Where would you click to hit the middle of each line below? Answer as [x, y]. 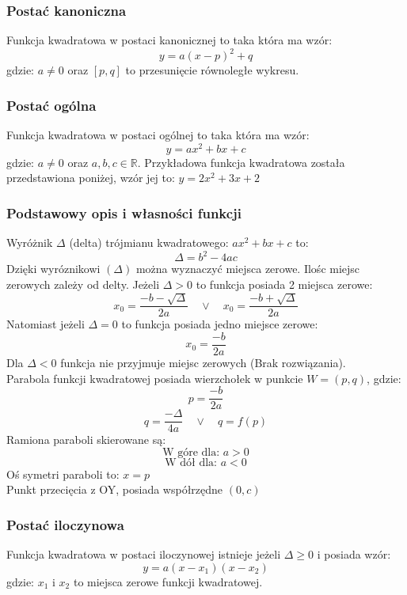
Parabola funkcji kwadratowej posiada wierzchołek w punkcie [155, 378]
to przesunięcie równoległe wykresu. [212, 70]
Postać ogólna [51, 105]
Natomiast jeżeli [46, 324]
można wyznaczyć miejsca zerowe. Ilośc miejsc [248, 269]
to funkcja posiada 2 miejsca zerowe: [284, 284]
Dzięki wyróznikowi [53, 269]
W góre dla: [191, 452]
